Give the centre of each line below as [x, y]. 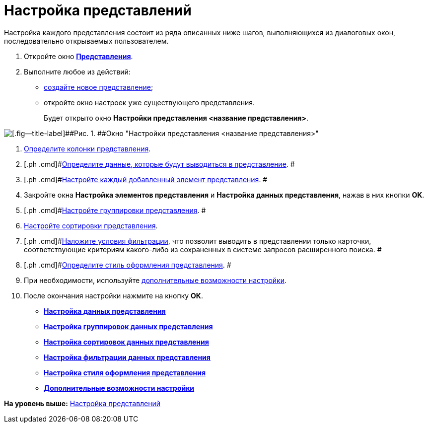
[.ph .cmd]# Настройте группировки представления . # [115, 210]
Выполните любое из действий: [77, 71]
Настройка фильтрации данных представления [127, 357]
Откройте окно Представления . [78, 56]
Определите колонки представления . [87, 148]
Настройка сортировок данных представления [126, 342]
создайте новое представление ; [99, 87]
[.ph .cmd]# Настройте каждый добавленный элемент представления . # [146, 179]
